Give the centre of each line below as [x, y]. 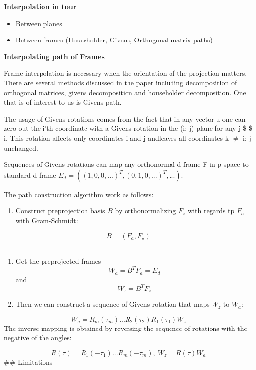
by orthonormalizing [146, 211]
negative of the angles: [38, 338]
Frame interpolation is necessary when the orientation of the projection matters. [126, 73]
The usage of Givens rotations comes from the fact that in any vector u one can [125, 118]
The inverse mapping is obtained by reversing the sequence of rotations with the [126, 328]
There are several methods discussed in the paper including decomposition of [121, 82]
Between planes [39, 23]
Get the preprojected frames [58, 261]
